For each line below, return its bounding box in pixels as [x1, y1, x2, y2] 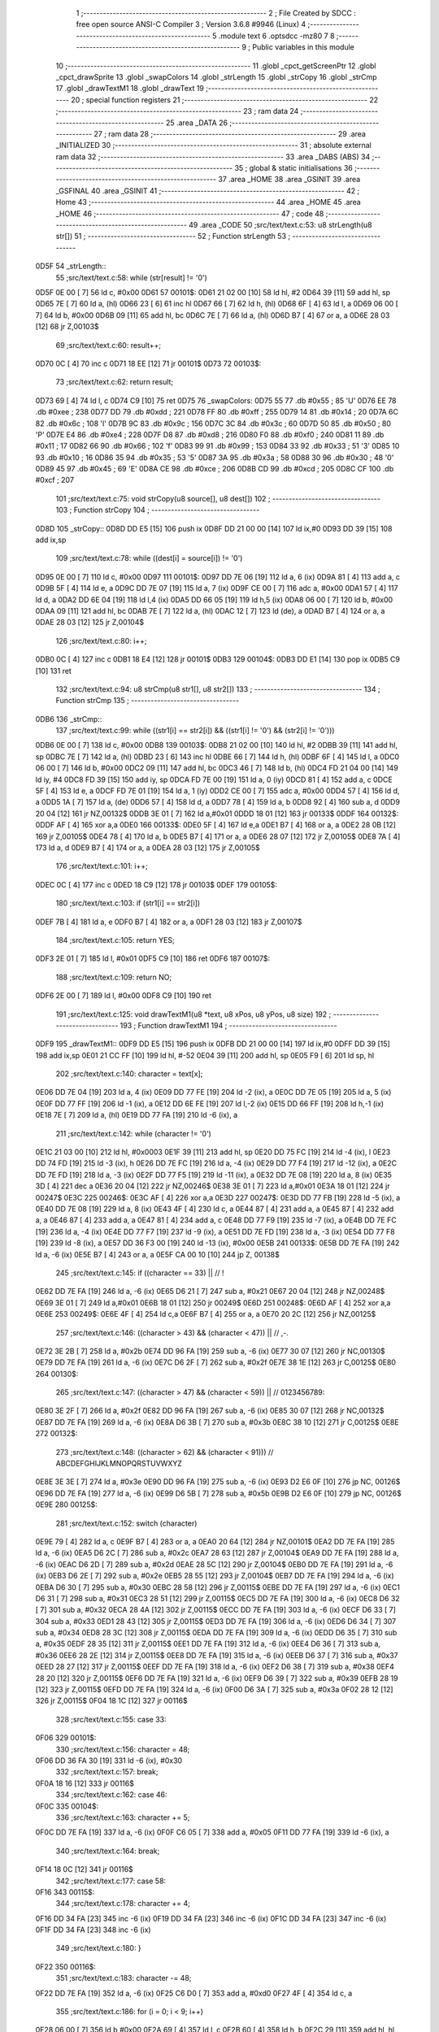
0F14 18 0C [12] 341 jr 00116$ [35, 1865, 133, 1874]
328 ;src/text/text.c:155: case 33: [55, 1714, 167, 1724]
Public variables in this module [252, 42, 355, 52]
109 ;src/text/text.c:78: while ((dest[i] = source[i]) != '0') [55, 554, 243, 563]
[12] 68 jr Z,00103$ [35, 322, 99, 332]
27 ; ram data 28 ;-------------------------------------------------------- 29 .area [93, 128, 366, 138]
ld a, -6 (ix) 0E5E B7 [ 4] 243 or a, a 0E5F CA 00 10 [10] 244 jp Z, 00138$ [35, 1249, 280, 1259]
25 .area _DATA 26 [165, 118, 228, 128]
